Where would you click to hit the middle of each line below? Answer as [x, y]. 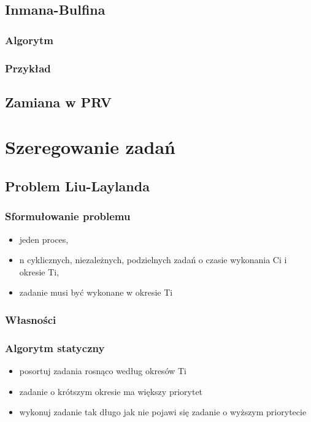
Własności [31, 319]
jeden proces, [44, 239]
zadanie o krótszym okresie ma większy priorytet [111, 391]
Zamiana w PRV [58, 102]
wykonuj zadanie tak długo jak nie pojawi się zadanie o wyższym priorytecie [163, 412]
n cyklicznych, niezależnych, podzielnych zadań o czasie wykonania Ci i [153, 260]
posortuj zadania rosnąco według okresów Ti [103, 371]
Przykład [28, 68]
